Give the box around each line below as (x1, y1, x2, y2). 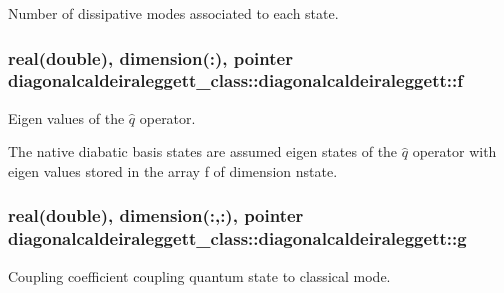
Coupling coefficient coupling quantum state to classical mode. (8, 265, 391, 286)
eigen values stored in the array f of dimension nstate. (8, 160, 338, 181)
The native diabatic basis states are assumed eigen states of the (8, 141, 398, 162)
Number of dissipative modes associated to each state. (8, 3, 339, 23)
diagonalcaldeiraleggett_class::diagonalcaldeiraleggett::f (8, 68, 463, 93)
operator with (412, 141, 497, 162)
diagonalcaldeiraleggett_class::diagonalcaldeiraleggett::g (8, 226, 467, 251)
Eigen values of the (8, 107, 125, 128)
